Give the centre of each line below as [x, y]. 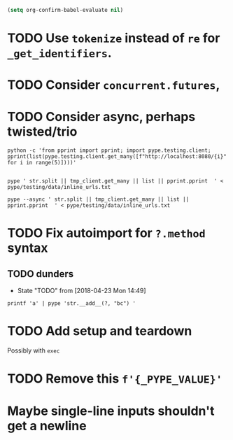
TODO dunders [41, 274]
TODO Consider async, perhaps [101, 117]
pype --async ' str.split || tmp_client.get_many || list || [98, 199]
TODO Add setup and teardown [100, 331]
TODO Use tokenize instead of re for [114, 38]
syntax [28, 248]
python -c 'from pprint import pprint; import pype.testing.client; [109, 150]
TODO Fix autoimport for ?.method [106, 233]
